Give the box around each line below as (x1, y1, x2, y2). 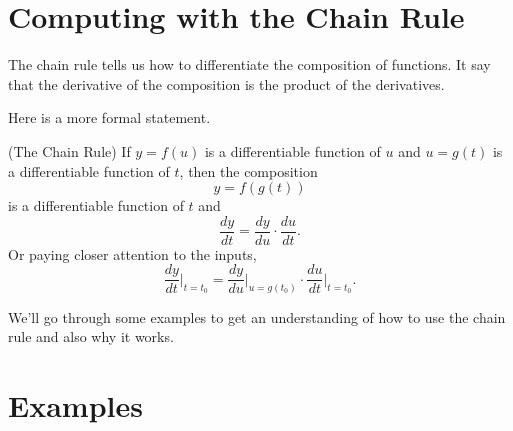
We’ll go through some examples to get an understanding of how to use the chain (8, 306, 506, 327)
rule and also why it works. (8, 326, 174, 347)
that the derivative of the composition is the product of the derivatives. (8, 73, 445, 94)
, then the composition (179, 160, 318, 181)
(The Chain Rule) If (8, 140, 131, 161)
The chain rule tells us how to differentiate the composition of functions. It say (8, 54, 491, 75)
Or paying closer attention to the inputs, (8, 243, 257, 264)
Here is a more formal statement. (8, 107, 211, 128)
